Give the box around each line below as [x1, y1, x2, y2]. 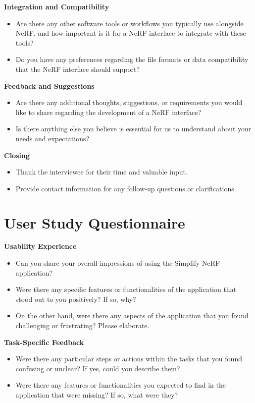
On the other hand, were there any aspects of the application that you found [15, 310, 249, 321]
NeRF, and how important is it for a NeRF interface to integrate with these [15, 28, 246, 38]
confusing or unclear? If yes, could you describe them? [15, 363, 180, 373]
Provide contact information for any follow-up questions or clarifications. [15, 183, 236, 193]
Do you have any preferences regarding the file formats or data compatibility [15, 54, 249, 64]
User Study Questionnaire [4, 212, 185, 232]
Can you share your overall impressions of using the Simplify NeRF [15, 258, 220, 268]
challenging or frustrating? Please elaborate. [15, 320, 150, 330]
